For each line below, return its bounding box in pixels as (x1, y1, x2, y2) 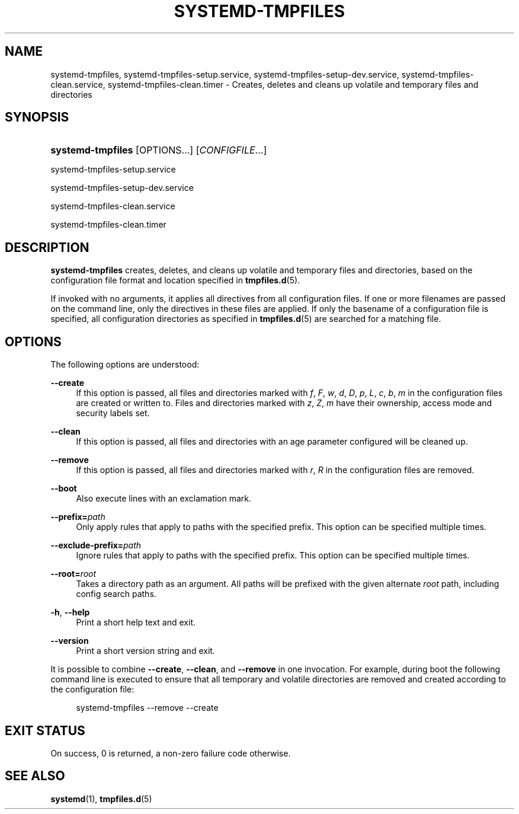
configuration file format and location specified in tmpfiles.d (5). (50, 275, 300, 286)
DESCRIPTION (5, 240, 89, 255)
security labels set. (76, 408, 150, 419)
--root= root (50, 569, 97, 579)
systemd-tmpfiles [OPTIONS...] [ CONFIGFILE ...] (50, 144, 267, 157)
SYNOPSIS (5, 110, 69, 125)
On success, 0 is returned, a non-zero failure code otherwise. (50, 748, 291, 758)
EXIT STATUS (5, 723, 85, 738)
